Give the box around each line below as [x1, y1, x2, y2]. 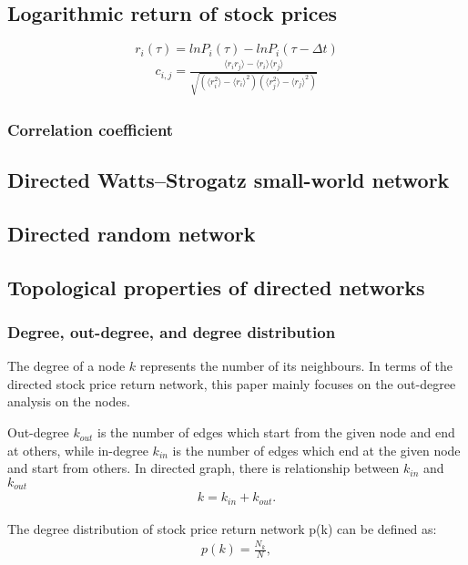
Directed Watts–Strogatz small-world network [7, 166, 450, 194]
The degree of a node [7, 356, 126, 375]
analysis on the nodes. [7, 392, 130, 411]
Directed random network [7, 219, 256, 247]
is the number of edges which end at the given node [172, 440, 461, 459]
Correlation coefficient [7, 118, 174, 140]
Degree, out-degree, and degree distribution [7, 321, 336, 343]
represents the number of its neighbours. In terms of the [139, 356, 453, 375]
